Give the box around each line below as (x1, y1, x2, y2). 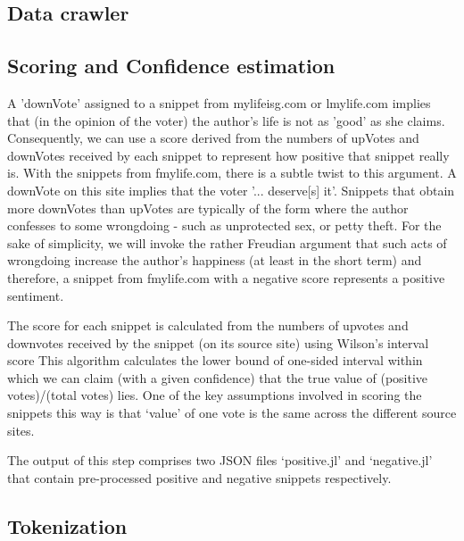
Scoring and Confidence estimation (7, 52, 336, 79)
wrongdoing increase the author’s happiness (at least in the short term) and (7, 251, 422, 270)
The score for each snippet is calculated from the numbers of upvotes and (7, 316, 409, 335)
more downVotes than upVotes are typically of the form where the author (7, 198, 409, 217)
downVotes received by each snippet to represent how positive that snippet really (7, 146, 450, 164)
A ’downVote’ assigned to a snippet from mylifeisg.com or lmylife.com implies (7, 93, 431, 112)
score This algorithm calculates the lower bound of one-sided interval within (7, 351, 423, 370)
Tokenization (7, 512, 128, 539)
